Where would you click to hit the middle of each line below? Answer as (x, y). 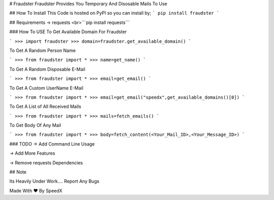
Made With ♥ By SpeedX (36, 190)
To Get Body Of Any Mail (35, 125)
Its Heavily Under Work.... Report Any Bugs (54, 181)
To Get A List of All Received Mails (45, 106)
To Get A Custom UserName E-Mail (46, 88)
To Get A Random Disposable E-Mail (47, 69)
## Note (18, 172)
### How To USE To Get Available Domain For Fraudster (68, 32)
